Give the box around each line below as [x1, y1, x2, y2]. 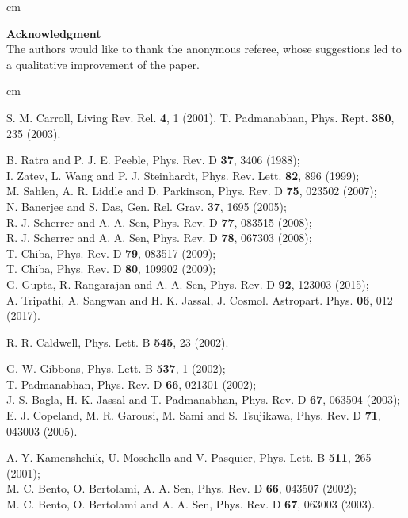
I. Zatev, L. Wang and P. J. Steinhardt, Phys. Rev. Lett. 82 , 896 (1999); [6, 167, 360, 183]
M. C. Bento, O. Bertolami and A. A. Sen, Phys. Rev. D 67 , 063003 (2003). [6, 496, 376, 512]
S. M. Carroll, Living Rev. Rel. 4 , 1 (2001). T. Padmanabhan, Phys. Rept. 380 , [6, 109, 395, 125]
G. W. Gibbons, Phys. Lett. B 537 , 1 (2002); [6, 360, 226, 377]
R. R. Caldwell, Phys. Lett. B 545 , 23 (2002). [6, 333, 229, 350]
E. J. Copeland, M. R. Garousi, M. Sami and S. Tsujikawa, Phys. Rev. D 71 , [6, 407, 381, 424]
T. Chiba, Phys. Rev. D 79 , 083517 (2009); [6, 244, 216, 261]
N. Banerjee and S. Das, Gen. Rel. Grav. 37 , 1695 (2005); [6, 198, 287, 214]
